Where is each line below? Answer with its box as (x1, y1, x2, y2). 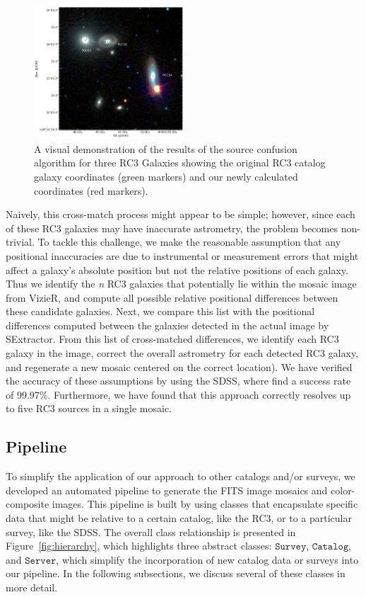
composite (6, 496, 49, 511)
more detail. (6, 580, 58, 594)
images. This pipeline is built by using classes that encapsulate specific (52, 496, 358, 511)
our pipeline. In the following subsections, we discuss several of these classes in (6, 566, 346, 581)
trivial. (6, 234, 35, 249)
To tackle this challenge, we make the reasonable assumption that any (37, 234, 341, 249)
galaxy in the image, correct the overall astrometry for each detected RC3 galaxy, (6, 346, 359, 360)
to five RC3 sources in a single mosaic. (6, 401, 172, 416)
